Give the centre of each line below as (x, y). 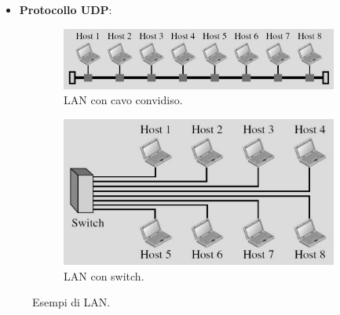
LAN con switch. (104, 275)
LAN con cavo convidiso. (123, 100)
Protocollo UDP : (66, 9)
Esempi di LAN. (71, 302)
